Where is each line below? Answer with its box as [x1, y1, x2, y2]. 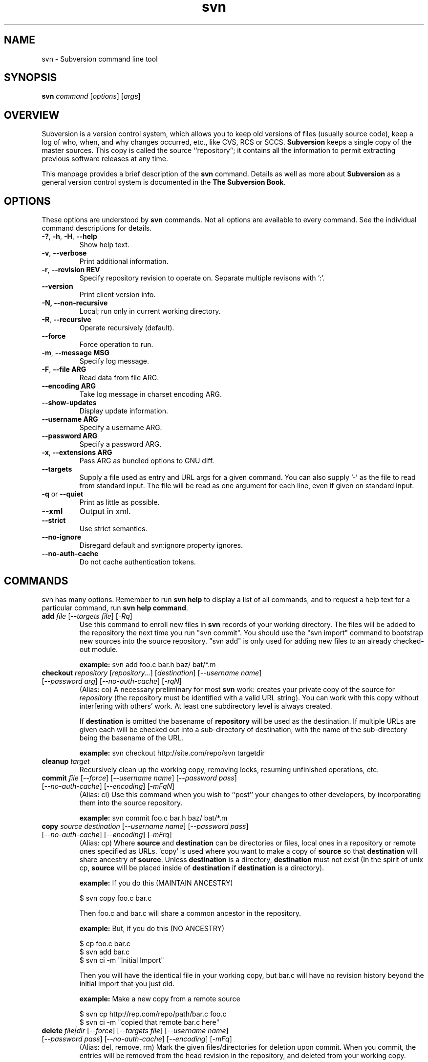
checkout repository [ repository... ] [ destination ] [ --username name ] [42, 668, 262, 677]
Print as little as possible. [79, 498, 160, 507]
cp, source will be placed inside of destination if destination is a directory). [79, 863, 324, 872]
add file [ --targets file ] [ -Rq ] [42, 611, 132, 620]
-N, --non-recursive [42, 299, 108, 307]
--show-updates [42, 398, 97, 407]
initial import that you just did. [79, 979, 175, 988]
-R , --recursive [42, 315, 91, 324]
